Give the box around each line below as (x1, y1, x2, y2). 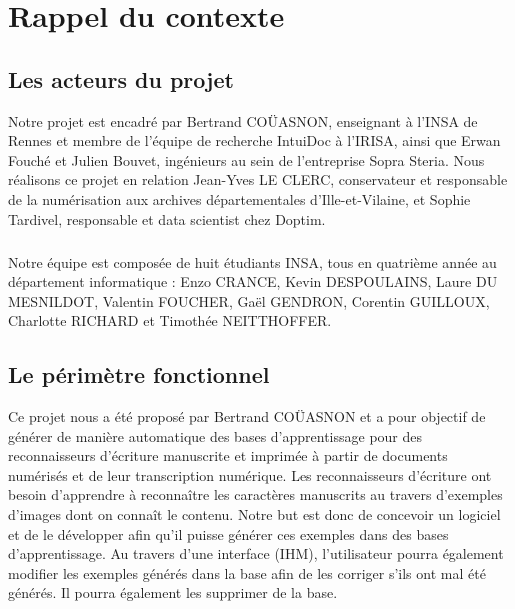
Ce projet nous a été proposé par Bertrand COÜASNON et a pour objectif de (8, 406, 486, 427)
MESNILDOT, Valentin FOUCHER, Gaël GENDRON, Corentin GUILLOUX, (8, 290, 490, 311)
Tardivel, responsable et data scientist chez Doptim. (8, 208, 326, 229)
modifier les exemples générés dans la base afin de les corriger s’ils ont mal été (8, 562, 486, 583)
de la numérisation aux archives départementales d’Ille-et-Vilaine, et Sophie (8, 188, 471, 209)
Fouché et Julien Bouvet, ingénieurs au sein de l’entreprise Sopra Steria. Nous (8, 149, 485, 170)
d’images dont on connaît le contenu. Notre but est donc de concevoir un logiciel (8, 504, 501, 525)
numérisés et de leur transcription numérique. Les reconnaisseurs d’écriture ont (8, 464, 492, 485)
